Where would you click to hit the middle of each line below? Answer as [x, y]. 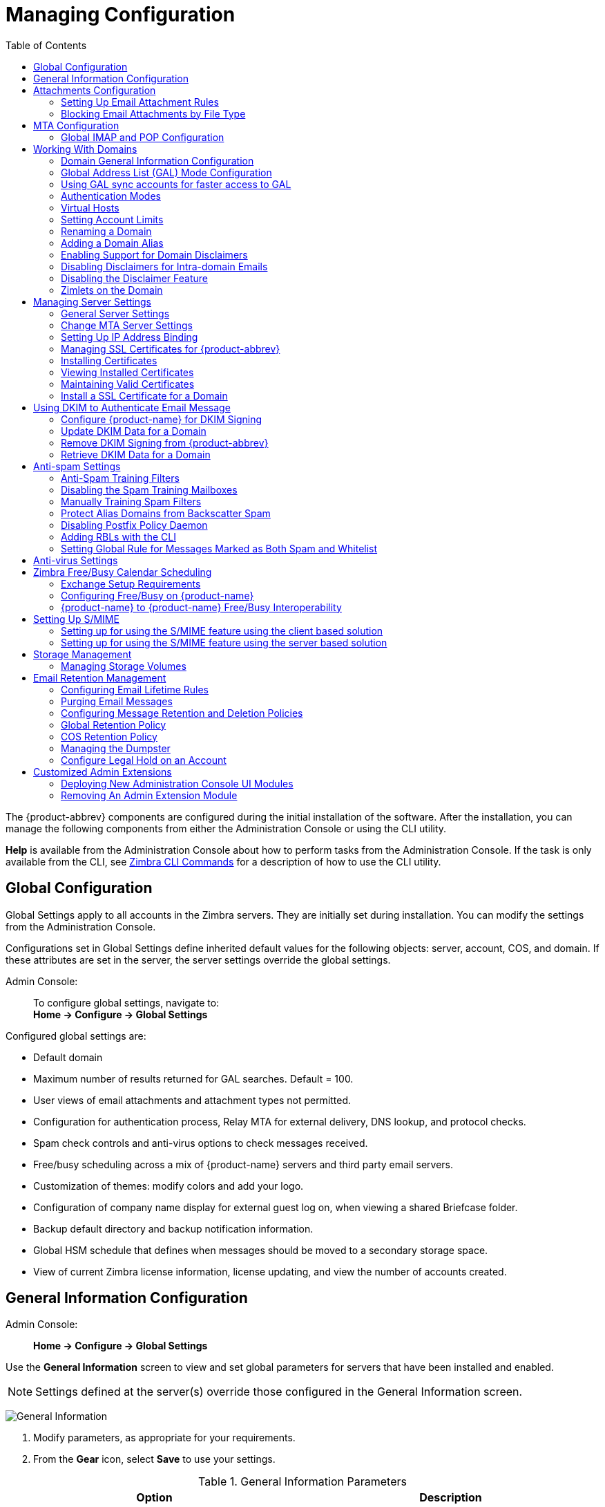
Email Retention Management [100, 677]
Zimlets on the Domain [112, 290]
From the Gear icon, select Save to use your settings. [154, 1459]
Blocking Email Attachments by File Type [153, 113]
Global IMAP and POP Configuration [143, 137]
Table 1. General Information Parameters [302, 1482]
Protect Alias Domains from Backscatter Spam [166, 513]
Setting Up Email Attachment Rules [140, 102]
